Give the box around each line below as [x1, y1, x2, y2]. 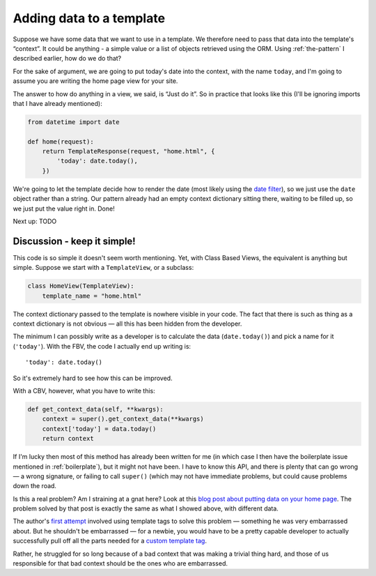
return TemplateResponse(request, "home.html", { [42, 147, 215, 156]
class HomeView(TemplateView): [27, 282, 135, 290]
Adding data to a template [13, 10, 166, 26]
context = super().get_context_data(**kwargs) [42, 415, 205, 423]
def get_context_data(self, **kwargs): [27, 405, 164, 413]
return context [42, 434, 94, 443]
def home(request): [27, 137, 94, 146]
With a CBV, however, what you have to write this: [13, 386, 156, 395]
